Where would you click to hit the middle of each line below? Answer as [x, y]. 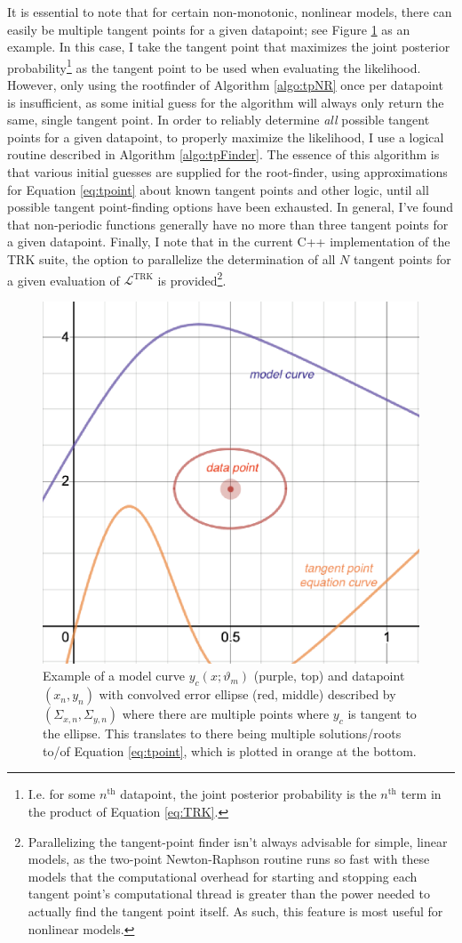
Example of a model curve [114, 676]
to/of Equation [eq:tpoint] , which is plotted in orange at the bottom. [230, 750]
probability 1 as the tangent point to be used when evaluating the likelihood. [214, 66]
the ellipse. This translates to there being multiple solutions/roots [222, 733]
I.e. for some [62, 794]
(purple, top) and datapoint [329, 676]
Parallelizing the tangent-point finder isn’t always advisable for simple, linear [238, 841]
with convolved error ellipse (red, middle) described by [247, 694]
